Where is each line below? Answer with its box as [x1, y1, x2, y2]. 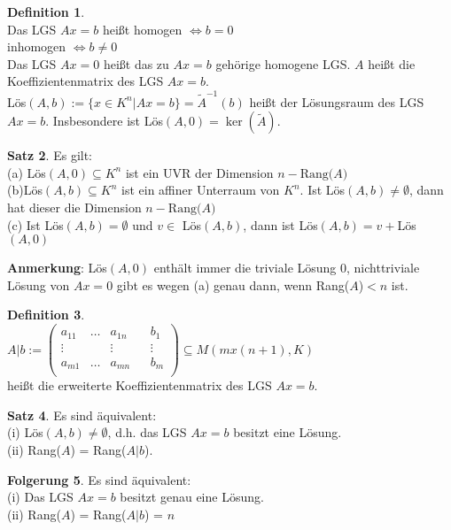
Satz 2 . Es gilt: [7, 146, 92, 165]
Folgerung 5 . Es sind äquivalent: [7, 470, 191, 488]
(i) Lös [7, 423, 43, 442]
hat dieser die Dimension [7, 198, 142, 217]
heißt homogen [102, 19, 183, 38]
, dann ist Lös [243, 215, 318, 234]
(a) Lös [7, 163, 46, 181]
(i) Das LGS [7, 488, 74, 506]
